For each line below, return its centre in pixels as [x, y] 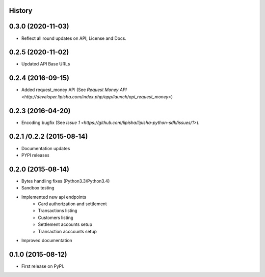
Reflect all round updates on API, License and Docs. [74, 38]
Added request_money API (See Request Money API [74, 90]
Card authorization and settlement [73, 204]
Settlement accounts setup [65, 224]
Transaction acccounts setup [67, 231]
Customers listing [56, 217]
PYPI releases [35, 155]
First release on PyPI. [43, 266]
